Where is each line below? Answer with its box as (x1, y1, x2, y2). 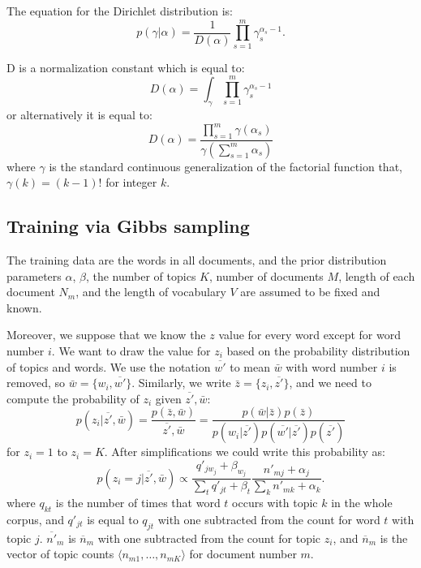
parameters (6, 267, 62, 284)
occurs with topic (232, 494, 318, 511)
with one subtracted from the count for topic (97, 529, 321, 546)
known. (6, 299, 42, 316)
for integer (105, 174, 157, 191)
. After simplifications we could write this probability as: (104, 443, 385, 460)
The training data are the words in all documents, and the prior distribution (6, 252, 387, 269)
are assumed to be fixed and (240, 283, 380, 300)
